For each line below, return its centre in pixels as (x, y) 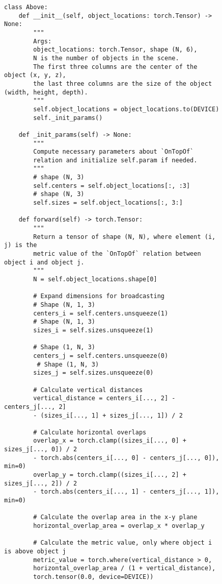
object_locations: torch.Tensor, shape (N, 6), (115, 50)
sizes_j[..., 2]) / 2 (41, 483)
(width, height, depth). (46, 92)
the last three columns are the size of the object (123, 83)
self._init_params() (68, 118)
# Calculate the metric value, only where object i (123, 543)
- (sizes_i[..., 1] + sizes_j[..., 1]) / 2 (108, 415)
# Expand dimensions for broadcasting (99, 296)
